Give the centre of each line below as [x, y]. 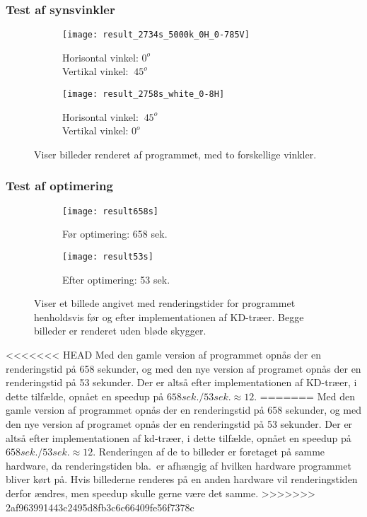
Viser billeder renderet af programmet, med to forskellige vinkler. [175, 154]
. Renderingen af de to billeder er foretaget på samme [209, 452]
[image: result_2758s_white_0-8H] [144, 94]
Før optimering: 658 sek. [115, 234]
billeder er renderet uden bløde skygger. [120, 331]
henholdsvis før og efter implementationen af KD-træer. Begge [169, 316]
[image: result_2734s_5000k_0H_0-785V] [156, 35]
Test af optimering [59, 186]
